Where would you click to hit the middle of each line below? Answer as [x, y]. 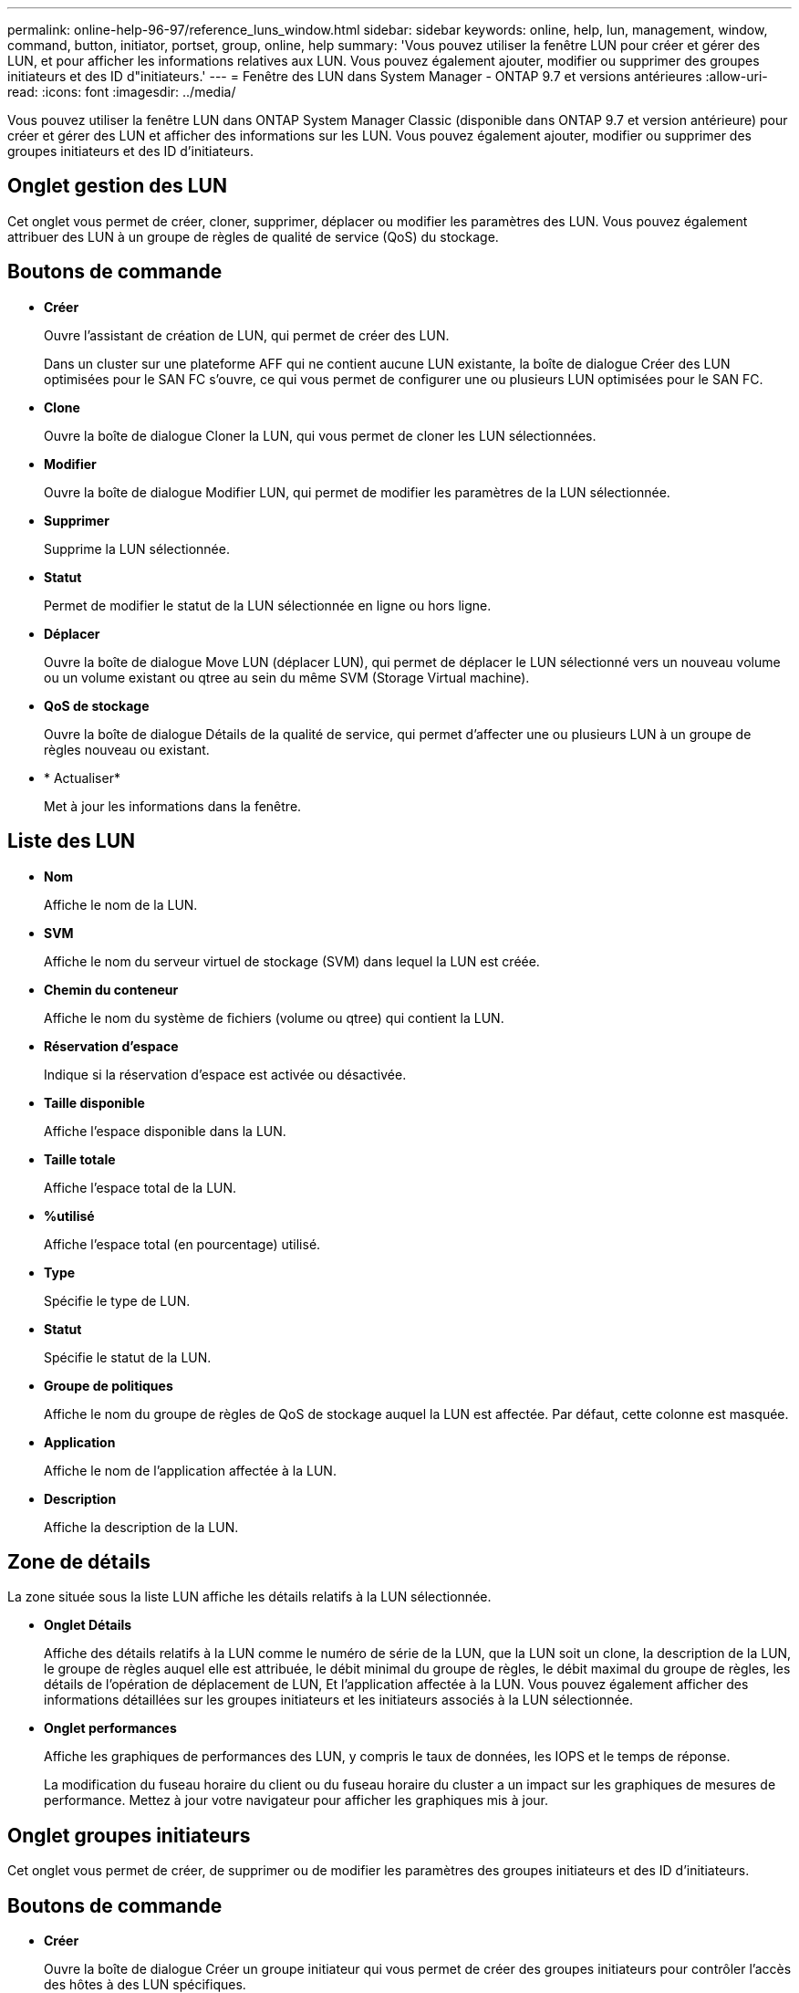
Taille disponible [94, 1102]
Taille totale [80, 1159]
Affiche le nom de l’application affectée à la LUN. [190, 1470]
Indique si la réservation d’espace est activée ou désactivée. [225, 1074]
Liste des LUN [72, 841]
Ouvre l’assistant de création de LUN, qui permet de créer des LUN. [247, 335]
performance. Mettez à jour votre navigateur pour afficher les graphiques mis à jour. [296, 1800]
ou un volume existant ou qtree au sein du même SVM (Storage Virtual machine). [287, 677]
